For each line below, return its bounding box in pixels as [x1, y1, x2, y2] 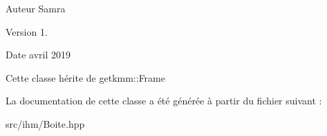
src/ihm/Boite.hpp [6, 116, 85, 131]
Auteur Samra [6, 1, 66, 15]
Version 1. [6, 24, 48, 38]
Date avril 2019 [6, 47, 71, 62]
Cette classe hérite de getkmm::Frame [6, 70, 165, 84]
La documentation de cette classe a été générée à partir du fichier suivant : [6, 93, 322, 108]
